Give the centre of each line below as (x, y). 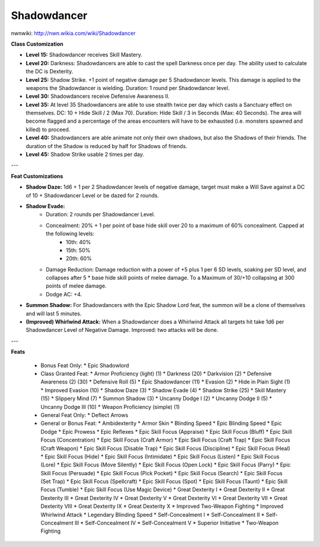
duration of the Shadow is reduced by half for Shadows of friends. (107, 146)
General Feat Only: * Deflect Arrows (84, 415)
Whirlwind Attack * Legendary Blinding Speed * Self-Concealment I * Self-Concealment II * (153, 514)
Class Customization (37, 44)
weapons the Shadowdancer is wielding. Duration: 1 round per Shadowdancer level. (128, 88)
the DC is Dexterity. (49, 72)
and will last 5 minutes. (54, 314)
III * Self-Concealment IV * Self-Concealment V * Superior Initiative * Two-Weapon (176, 523)
